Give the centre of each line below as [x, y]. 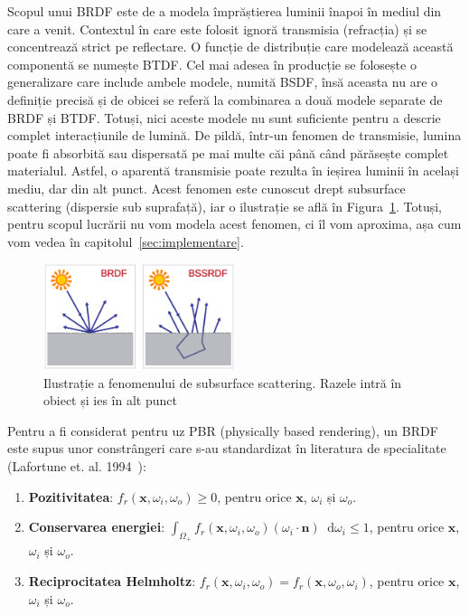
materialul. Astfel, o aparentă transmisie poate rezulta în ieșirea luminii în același [233, 170]
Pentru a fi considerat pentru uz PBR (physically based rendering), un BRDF [223, 430]
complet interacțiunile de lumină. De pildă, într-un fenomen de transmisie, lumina [234, 135]
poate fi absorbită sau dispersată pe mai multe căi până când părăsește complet [228, 152]
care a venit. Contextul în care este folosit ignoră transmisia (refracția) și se [217, 28]
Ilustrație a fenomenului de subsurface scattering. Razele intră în [223, 382]
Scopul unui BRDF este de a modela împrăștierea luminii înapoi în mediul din [225, 11]
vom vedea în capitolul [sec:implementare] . [126, 241]
